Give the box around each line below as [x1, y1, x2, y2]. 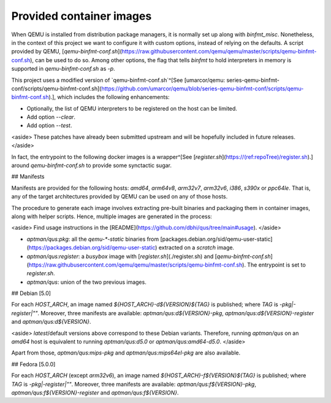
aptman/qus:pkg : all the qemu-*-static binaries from [26, 235, 159, 243]
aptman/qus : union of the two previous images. [26, 278, 146, 286]
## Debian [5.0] [11, 289, 51, 297]
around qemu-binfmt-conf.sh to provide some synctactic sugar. [11, 162, 172, 169]
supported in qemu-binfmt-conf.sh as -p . [11, 65, 116, 72]
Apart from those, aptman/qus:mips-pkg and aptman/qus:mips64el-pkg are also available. [11, 349, 241, 356]
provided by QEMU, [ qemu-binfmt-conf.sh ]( [11, 48, 122, 55]
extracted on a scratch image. [158, 244, 235, 251]
